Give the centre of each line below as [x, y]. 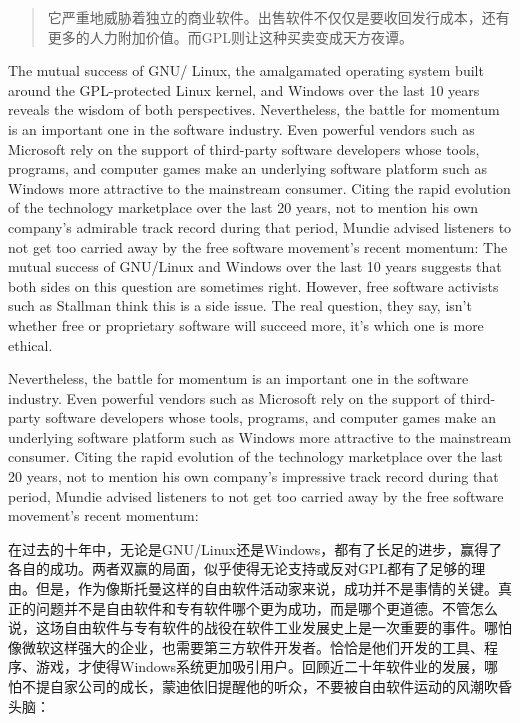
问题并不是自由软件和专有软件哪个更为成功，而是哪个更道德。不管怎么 [266, 607]
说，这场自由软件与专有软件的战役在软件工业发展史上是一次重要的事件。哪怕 [260, 627]
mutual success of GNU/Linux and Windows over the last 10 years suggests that [255, 266]
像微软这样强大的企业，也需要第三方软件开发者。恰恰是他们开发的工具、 [246, 646]
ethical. [30, 344]
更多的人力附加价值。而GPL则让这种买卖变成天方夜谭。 [230, 36]
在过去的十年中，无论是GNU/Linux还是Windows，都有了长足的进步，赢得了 [255, 548]
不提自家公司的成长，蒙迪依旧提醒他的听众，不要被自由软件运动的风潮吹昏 [266, 686]
